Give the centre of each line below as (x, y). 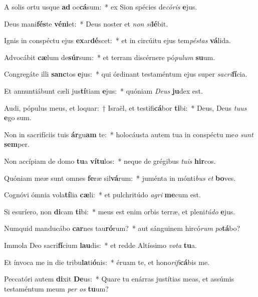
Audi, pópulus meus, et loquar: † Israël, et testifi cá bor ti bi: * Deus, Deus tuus (125, 107)
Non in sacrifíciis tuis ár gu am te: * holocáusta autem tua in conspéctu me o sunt (129, 134)
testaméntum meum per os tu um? (56, 288)
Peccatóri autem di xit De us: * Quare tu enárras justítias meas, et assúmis (119, 279)
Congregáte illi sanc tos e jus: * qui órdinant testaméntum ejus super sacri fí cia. (126, 74)
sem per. (17, 144)
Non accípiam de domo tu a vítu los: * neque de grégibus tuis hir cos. (110, 161)
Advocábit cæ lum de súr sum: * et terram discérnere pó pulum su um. (110, 57)
